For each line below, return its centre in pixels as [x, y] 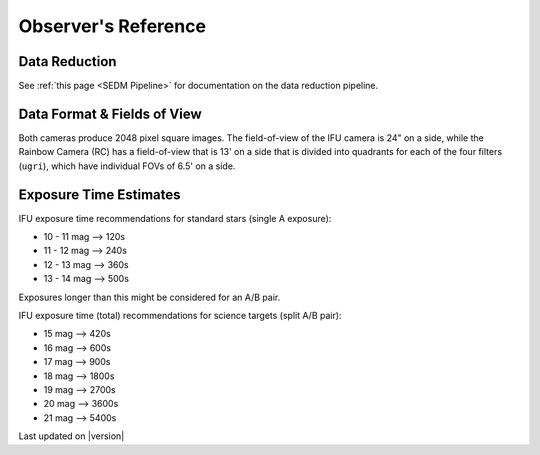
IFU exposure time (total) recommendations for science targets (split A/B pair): [180, 315]
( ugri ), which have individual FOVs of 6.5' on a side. [127, 166]
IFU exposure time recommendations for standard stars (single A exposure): [175, 218]
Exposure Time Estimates [99, 194]
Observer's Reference [112, 26]
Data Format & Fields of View [110, 113]
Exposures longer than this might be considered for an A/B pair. [149, 297]
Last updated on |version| [71, 436]
